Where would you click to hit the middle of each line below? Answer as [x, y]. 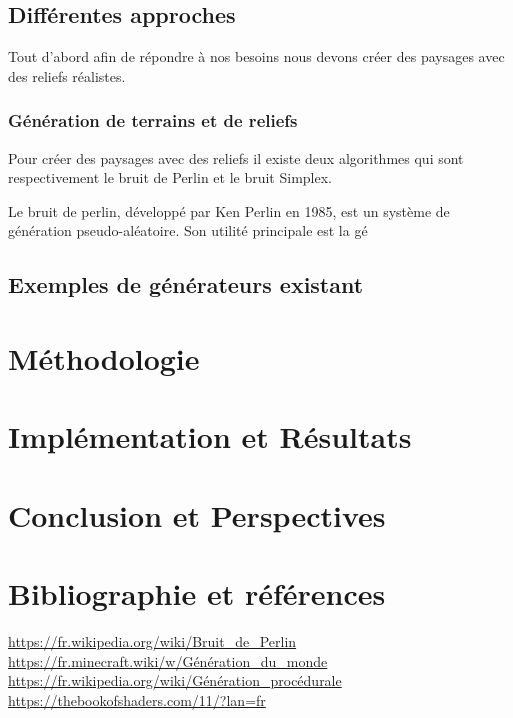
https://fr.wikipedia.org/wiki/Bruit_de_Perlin [152, 641]
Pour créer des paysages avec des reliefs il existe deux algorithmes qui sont [236, 157]
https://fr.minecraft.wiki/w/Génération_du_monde [168, 660]
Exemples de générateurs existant [186, 284]
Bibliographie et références [197, 593]
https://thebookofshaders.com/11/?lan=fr [137, 699]
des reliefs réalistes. [67, 75]
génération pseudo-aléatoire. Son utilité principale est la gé [188, 230]
